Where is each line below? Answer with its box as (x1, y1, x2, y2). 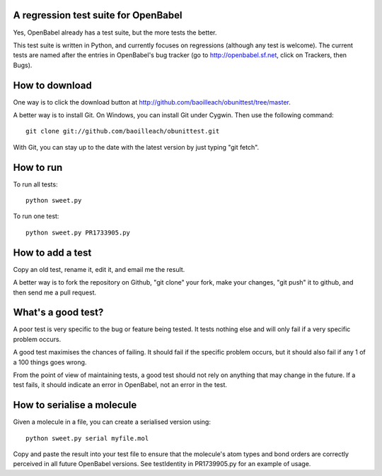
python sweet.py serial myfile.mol (25, 434, 149, 442)
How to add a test (13, 246, 92, 258)
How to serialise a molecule (13, 399, 137, 411)
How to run (13, 161, 63, 173)
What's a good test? (13, 307, 104, 319)
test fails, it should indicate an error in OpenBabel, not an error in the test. (13, 381, 228, 389)
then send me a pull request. (13, 288, 97, 297)
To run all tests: (13, 180, 58, 189)
